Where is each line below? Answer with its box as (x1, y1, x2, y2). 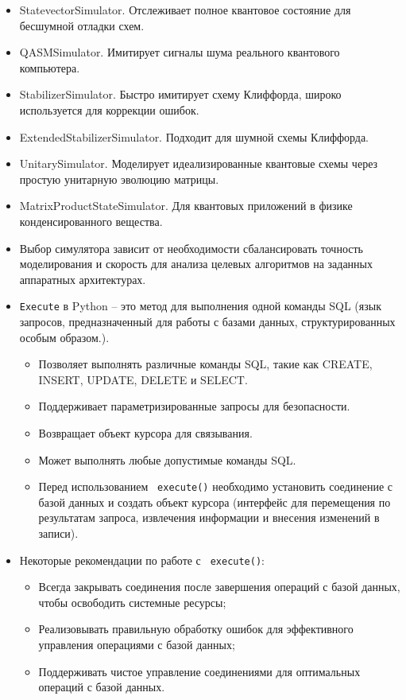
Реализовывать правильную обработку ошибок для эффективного (38, 620, 354, 637)
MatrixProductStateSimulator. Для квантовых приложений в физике (19, 197, 353, 214)
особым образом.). (19, 329, 110, 345)
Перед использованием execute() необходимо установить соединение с (38, 478, 392, 495)
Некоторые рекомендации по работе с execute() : (19, 551, 265, 568)
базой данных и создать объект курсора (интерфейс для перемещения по (38, 493, 391, 510)
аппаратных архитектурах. (19, 270, 146, 287)
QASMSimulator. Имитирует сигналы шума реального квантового (19, 44, 340, 60)
